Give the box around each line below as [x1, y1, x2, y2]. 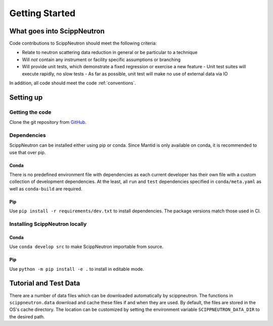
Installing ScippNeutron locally [9, 220, 87, 227]
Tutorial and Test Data [9, 279, 80, 288]
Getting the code [9, 109, 52, 116]
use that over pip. [9, 149, 46, 155]
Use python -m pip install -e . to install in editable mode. [9, 266, 144, 272]
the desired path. [9, 313, 45, 319]
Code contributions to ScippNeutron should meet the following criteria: [9, 40, 157, 46]
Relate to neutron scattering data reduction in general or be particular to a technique [22, 50, 198, 56]
